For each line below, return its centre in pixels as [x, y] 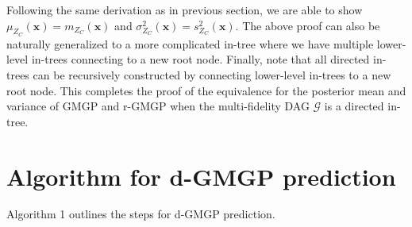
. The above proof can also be [308, 25]
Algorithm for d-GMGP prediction [201, 176]
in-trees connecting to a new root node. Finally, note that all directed [200, 59]
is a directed [354, 106]
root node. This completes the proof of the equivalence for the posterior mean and [206, 90]
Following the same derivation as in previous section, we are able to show [185, 10]
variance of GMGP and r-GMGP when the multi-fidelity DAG [158, 106]
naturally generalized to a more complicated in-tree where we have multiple [190, 43]
